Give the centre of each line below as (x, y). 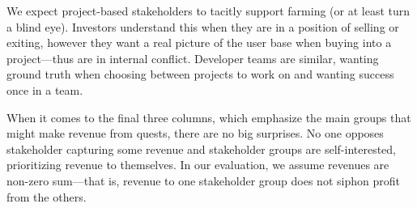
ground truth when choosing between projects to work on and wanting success (200, 74)
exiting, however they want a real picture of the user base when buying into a (199, 42)
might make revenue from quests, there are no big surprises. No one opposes (195, 133)
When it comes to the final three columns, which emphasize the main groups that (209, 117)
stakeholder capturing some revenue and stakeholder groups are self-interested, (201, 149)
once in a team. (45, 89)
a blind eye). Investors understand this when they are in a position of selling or (203, 26)
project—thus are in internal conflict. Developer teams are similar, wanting (193, 58)
